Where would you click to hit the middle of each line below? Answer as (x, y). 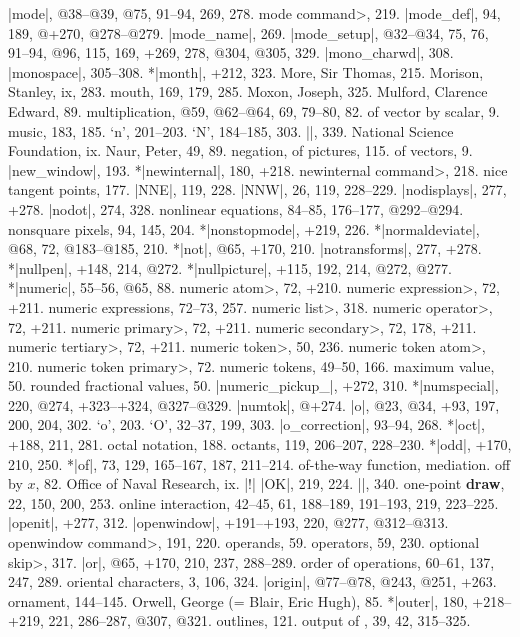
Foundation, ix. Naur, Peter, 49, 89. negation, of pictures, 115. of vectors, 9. (240, 150)
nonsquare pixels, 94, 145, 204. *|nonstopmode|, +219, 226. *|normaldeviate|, (244, 228)
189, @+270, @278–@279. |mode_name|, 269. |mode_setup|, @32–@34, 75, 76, (248, 32)
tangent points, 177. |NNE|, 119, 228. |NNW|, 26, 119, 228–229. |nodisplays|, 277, (257, 189)
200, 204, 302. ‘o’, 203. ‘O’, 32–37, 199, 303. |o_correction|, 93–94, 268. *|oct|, (246, 424)
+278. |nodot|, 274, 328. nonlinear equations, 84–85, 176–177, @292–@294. (236, 208)
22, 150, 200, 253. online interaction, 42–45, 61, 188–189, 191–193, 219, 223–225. (253, 502)
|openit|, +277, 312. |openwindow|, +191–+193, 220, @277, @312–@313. (228, 522)
